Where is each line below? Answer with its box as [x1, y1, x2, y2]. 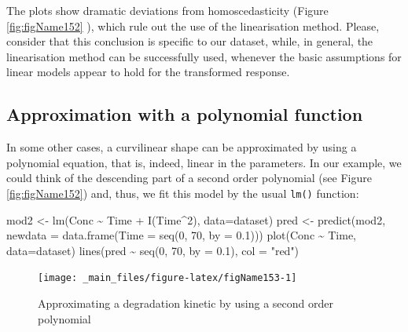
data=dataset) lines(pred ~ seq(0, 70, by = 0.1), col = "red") [6, 242, 300, 258]
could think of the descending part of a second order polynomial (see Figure [6, 170, 372, 186]
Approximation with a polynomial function [6, 102, 363, 126]
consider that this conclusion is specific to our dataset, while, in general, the [6, 33, 373, 49]
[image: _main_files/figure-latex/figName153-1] [38, 272, 297, 284]
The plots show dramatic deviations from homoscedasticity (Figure [6, 2, 329, 18]
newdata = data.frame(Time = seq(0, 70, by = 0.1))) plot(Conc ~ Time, [6, 227, 356, 243]
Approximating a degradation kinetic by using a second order [38, 295, 334, 312]
